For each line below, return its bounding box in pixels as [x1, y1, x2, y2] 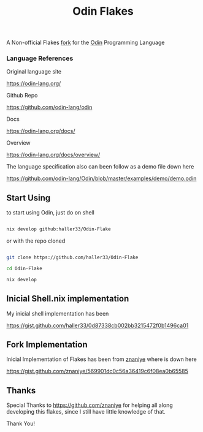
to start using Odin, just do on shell [6, 209, 95, 216]
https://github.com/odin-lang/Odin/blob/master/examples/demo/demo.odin [6, 175, 197, 182]
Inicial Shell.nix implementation [6, 294, 129, 304]
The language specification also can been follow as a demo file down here [6, 163, 194, 170]
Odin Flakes [72, 4, 134, 18]
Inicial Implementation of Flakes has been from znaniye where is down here [6, 355, 197, 363]
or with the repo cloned [6, 237, 66, 244]
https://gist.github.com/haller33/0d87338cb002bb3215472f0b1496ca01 [6, 322, 189, 329]
